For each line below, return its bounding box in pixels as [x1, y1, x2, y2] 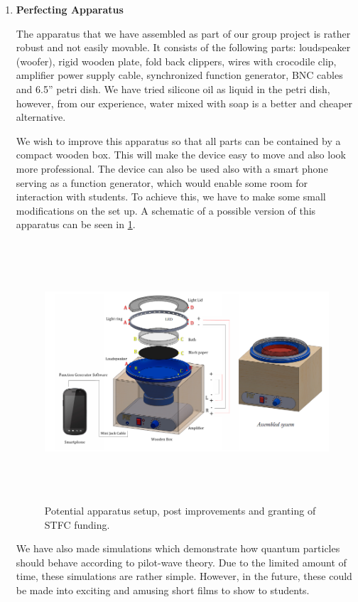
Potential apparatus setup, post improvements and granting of [44, 503, 316, 518]
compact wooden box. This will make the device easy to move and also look [16, 147, 346, 162]
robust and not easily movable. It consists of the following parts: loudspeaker [16, 40, 351, 55]
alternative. [16, 109, 66, 124]
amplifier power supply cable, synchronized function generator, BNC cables [16, 68, 343, 82]
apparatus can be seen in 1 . [16, 217, 136, 232]
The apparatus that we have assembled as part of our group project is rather [16, 26, 351, 41]
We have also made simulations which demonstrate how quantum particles [16, 541, 340, 556]
